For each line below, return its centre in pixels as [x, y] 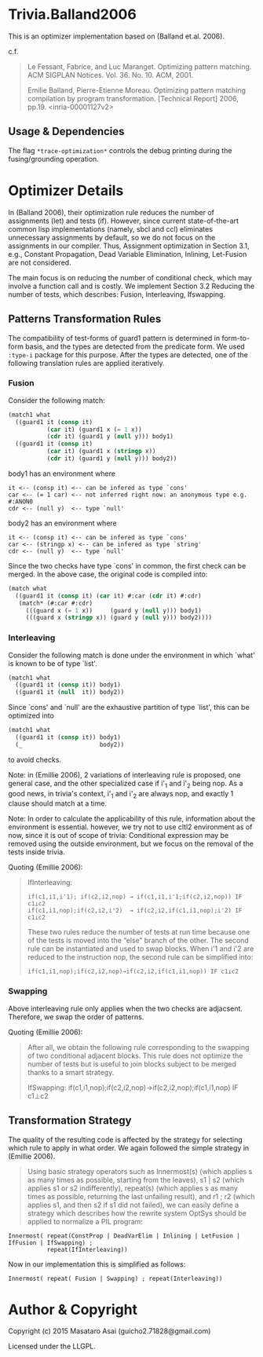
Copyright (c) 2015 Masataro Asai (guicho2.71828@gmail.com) [110, 1331]
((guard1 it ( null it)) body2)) [70, 693]
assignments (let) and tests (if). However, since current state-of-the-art [124, 221]
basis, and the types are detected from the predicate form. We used [135, 346]
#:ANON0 [21, 501]
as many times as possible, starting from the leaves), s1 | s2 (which [136, 1180]
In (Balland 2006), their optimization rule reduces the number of [111, 212]
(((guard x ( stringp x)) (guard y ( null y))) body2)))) [119, 618]
